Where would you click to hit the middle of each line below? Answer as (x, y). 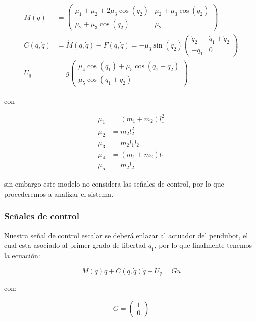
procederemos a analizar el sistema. (59, 193)
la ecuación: (22, 256)
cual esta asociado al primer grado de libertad (75, 245)
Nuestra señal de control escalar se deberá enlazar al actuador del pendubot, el (126, 235)
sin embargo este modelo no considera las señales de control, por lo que (114, 184)
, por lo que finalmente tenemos (203, 245)
